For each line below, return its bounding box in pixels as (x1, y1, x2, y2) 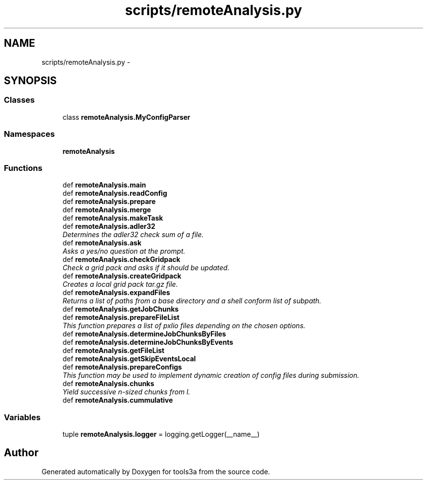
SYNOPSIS (4, 74, 57, 87)
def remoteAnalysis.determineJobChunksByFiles (62, 330, 226, 338)
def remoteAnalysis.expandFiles (62, 288, 170, 297)
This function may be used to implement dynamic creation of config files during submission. (62, 371, 360, 380)
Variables (4, 412, 41, 422)
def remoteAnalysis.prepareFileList (62, 313, 180, 322)
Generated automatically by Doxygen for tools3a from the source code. (41, 467, 270, 476)
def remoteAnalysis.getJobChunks (62, 305, 179, 314)
